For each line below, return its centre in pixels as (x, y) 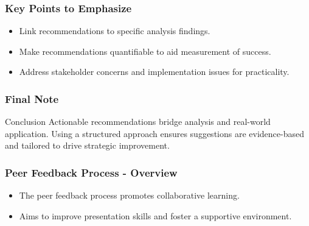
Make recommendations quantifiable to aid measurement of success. (145, 51)
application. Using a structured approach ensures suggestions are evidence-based (154, 133)
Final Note (32, 98)
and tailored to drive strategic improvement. (87, 145)
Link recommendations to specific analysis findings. (115, 31)
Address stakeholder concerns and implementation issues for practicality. (154, 72)
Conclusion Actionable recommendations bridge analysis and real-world (138, 122)
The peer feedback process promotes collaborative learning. (129, 195)
